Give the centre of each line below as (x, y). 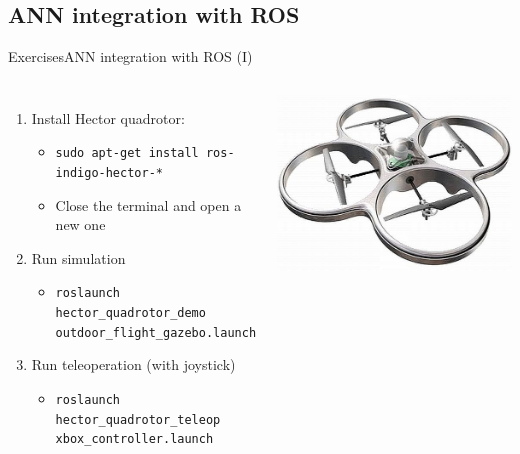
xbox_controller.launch (134, 439)
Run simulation (78, 257)
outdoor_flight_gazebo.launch (156, 332)
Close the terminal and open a (148, 204)
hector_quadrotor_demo (130, 313)
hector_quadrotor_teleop (138, 419)
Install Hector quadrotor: (108, 117)
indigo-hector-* (109, 173)
